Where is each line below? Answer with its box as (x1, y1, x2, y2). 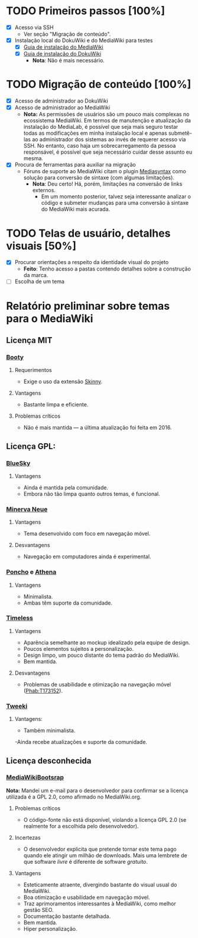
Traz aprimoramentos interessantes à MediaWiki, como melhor (23, 900, 176, 907)
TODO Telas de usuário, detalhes (6, 227, 171, 240)
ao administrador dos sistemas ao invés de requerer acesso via (32, 136, 186, 143)
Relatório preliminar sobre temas (6, 299, 170, 313)
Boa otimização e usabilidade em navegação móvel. (23, 894, 150, 901)
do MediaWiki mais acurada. (41, 206, 111, 213)
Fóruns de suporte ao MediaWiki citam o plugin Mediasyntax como (23, 168, 186, 175)
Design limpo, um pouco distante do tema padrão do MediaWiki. (23, 651, 180, 659)
